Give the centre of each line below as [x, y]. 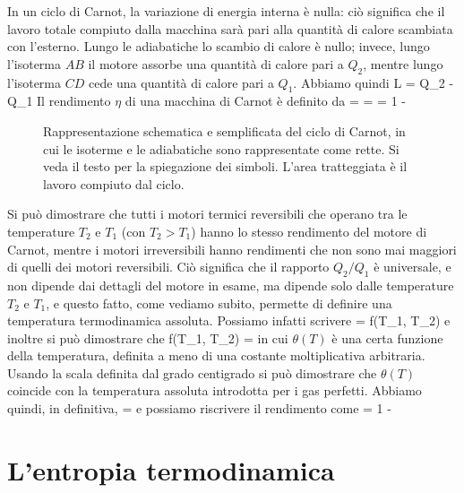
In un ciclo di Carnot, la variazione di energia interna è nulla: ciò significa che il [226, 11]
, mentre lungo [403, 63]
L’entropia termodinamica [171, 469]
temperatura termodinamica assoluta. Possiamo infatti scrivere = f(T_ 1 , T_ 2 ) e [229, 320]
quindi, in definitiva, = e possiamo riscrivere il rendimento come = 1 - [199, 408]
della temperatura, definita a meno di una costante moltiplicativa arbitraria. [216, 355]
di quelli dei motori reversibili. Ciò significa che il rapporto [168, 267]
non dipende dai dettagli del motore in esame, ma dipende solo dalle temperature [231, 285]
